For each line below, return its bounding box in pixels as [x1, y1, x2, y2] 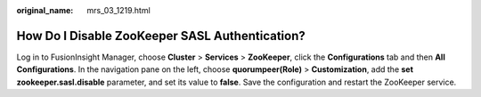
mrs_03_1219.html [86, 5, 151, 15]
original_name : [16, 5, 74, 15]
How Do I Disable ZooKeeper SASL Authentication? [16, 28, 306, 44]
